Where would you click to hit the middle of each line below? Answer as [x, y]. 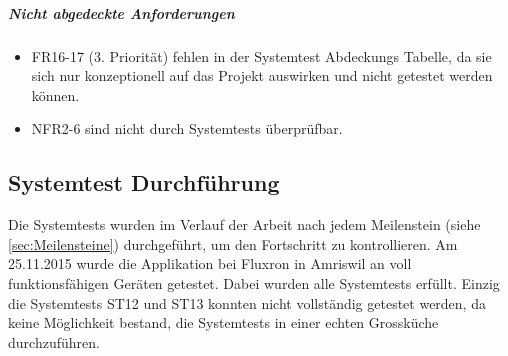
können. [55, 94]
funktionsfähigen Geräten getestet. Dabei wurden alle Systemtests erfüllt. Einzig [254, 282]
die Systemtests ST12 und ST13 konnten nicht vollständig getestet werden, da [247, 302]
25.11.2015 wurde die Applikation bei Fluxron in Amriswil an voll [210, 263]
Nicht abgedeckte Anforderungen [121, 12]
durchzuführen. [54, 341]
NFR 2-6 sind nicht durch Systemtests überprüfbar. [187, 128]
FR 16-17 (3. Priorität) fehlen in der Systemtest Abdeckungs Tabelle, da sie [261, 55]
